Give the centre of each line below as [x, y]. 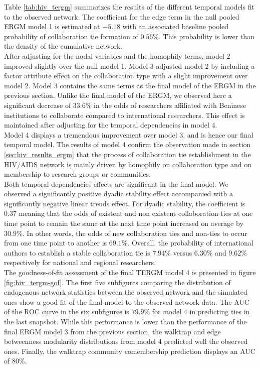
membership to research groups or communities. [77, 174]
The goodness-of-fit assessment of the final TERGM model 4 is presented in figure [130, 272]
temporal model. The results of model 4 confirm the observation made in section [127, 144]
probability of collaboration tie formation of [71, 36]
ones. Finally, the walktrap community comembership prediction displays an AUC [130, 351]
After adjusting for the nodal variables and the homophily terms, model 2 [117, 55]
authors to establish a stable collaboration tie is [77, 252]
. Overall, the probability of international [190, 243]
